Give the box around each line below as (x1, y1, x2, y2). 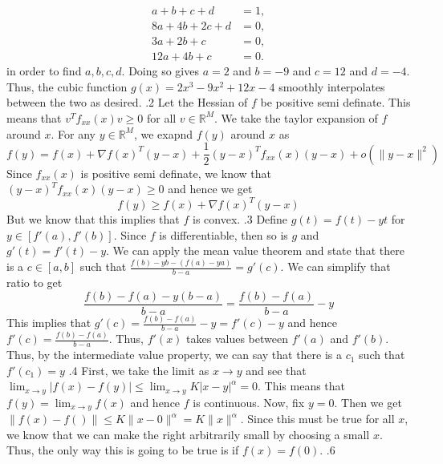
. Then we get (334, 393, 402, 410)
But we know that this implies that (6, 211, 180, 228)
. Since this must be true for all (240, 410, 395, 427)
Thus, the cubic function (6, 78, 128, 95)
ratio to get (6, 274, 63, 291)
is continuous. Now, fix (193, 393, 305, 410)
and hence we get (168, 180, 253, 197)
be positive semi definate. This (260, 94, 411, 111)
